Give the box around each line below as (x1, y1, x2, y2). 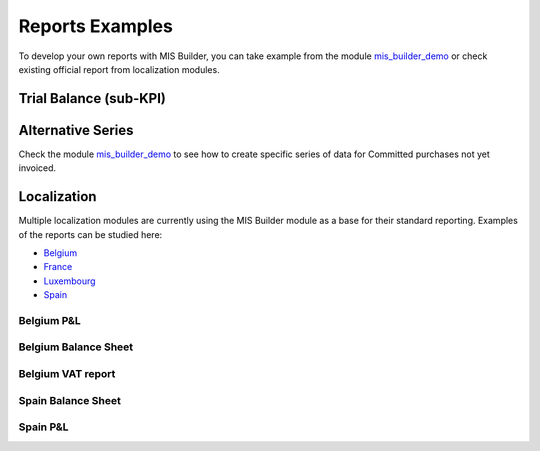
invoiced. (18, 162, 57, 174)
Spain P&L (18, 420, 69, 434)
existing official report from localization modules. (18, 63, 220, 75)
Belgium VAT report (18, 367, 116, 380)
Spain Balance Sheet (18, 393, 122, 407)
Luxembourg (43, 275, 96, 287)
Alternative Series (18, 121, 134, 139)
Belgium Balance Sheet (18, 340, 134, 354)
